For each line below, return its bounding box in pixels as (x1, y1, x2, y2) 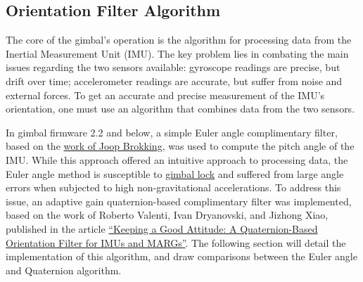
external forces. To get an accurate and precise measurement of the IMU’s (6, 87, 325, 102)
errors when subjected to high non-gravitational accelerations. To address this (6, 180, 341, 195)
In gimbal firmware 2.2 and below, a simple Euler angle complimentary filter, (6, 124, 338, 139)
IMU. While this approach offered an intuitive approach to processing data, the (6, 152, 348, 167)
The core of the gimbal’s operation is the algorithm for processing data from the (6, 32, 352, 47)
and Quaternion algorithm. (6, 262, 122, 277)
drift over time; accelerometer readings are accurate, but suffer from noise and (6, 73, 343, 88)
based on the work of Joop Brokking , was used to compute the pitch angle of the (6, 139, 355, 153)
